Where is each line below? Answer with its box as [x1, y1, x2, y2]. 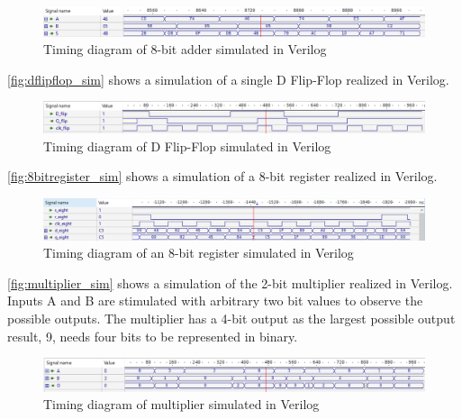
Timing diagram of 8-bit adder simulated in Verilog [43, 40, 327, 59]
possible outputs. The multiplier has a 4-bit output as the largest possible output [7, 309, 456, 328]
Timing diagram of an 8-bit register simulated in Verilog [43, 243, 354, 262]
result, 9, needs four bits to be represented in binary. [7, 326, 298, 345]
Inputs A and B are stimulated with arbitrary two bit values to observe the [7, 291, 423, 310]
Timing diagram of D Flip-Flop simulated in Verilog [43, 136, 331, 155]
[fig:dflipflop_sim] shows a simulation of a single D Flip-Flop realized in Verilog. [7, 69, 449, 88]
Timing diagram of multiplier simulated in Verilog [43, 395, 320, 414]
